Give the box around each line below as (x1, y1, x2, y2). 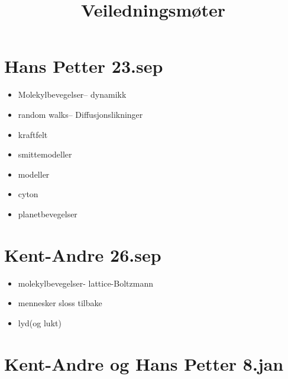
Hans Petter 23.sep (4, 54, 163, 78)
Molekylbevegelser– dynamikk (18, 88, 127, 101)
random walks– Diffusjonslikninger (18, 108, 143, 120)
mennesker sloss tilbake (18, 297, 102, 309)
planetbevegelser (18, 207, 77, 220)
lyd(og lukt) (18, 316, 62, 329)
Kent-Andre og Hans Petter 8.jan (4, 351, 284, 375)
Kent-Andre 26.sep (4, 242, 161, 266)
